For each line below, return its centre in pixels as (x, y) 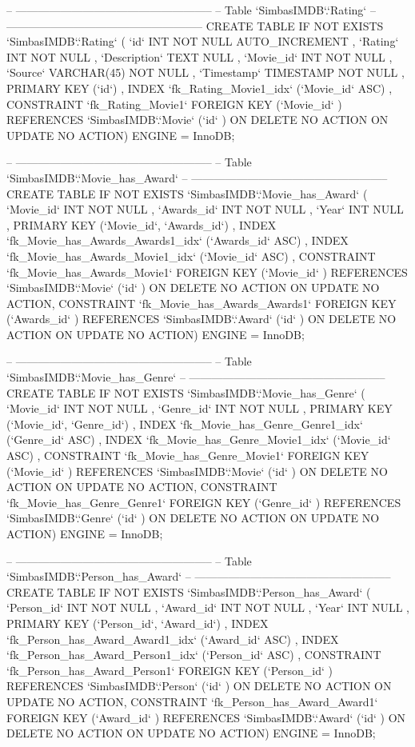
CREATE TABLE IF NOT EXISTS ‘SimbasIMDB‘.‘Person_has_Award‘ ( (189, 591)
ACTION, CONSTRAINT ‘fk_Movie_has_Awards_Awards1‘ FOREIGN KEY (202, 303)
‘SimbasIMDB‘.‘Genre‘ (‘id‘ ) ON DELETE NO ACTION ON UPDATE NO (193, 518)
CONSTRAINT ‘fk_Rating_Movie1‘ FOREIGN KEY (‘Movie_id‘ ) (174, 104)
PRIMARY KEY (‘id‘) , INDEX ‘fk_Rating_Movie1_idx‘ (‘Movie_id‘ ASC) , (200, 88)
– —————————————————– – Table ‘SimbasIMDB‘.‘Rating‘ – (191, 10)
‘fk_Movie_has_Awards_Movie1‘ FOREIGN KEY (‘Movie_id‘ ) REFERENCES (207, 272)
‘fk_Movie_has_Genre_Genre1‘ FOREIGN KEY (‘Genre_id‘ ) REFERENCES (204, 502)
